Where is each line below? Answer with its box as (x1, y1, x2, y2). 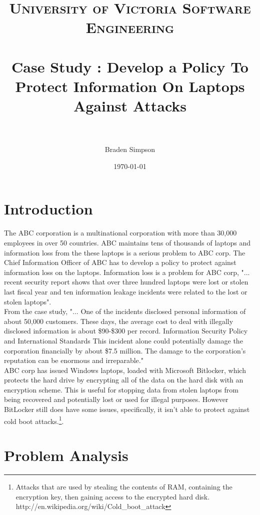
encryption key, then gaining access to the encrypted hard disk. (15, 491, 210, 501)
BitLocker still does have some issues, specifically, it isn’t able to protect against (4, 404, 250, 414)
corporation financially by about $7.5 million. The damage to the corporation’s (4, 345, 246, 355)
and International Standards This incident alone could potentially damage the (4, 335, 243, 345)
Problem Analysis (4, 445, 128, 465)
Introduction (4, 198, 93, 219)
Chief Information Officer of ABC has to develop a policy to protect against (4, 257, 236, 267)
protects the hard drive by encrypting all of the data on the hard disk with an (4, 374, 243, 385)
